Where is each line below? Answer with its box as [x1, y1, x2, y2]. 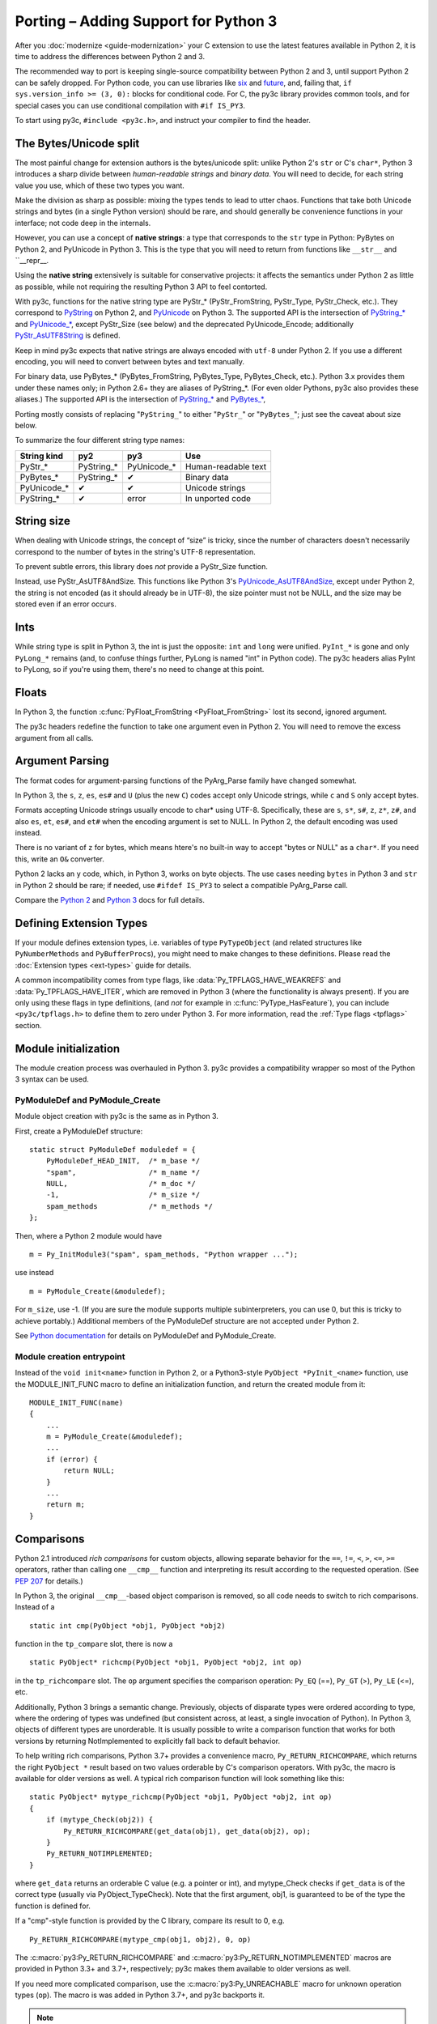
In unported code [185, 492, 251, 504]
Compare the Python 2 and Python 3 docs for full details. [15, 895, 206, 905]
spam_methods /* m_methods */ [45, 1201, 214, 1210]
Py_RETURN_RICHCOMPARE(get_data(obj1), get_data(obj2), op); [63, 1826, 312, 1835]
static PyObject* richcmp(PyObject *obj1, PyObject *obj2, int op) [29, 1658, 303, 1667]
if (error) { [45, 1454, 98, 1464]
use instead [15, 1268, 54, 1278]
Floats [15, 685, 48, 699]
